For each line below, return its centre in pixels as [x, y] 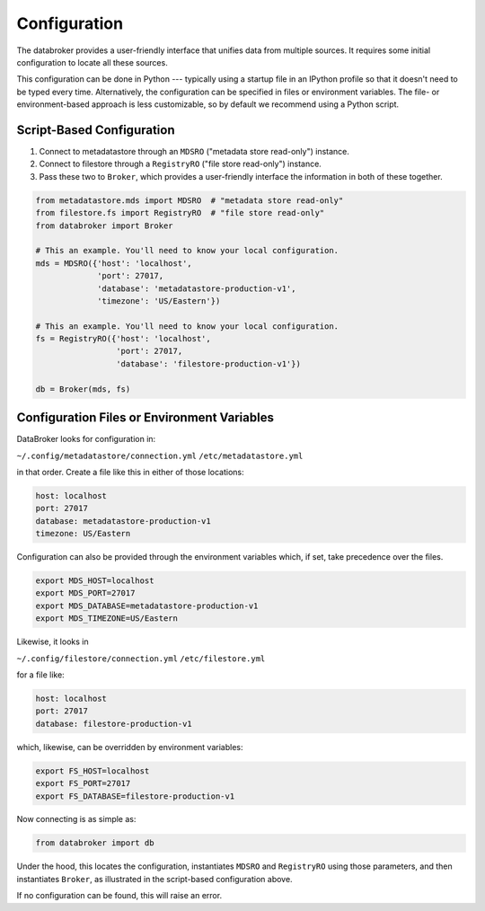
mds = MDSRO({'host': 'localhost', [114, 263]
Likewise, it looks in [53, 641]
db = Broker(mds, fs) [83, 389]
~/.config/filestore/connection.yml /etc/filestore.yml [141, 659]
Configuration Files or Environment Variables [145, 418]
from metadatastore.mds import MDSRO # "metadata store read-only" [190, 200]
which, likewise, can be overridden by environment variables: [130, 747]
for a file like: [40, 675]
